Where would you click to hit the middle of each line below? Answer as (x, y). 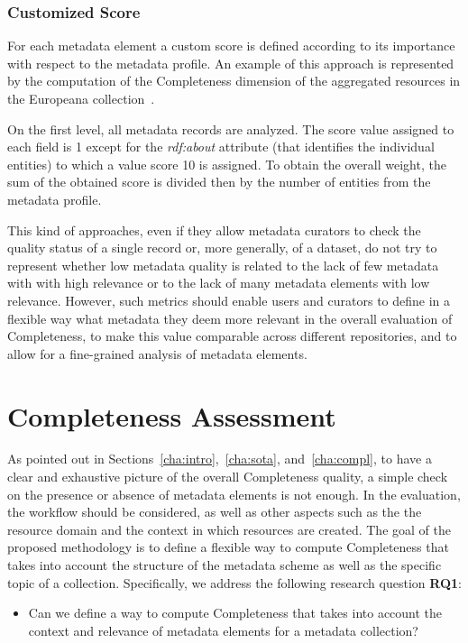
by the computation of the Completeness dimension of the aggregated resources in (234, 81)
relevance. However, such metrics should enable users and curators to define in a (229, 300)
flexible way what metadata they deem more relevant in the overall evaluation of (230, 318)
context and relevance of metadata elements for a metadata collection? (223, 630)
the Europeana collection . (81, 98)
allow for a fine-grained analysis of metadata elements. (157, 353)
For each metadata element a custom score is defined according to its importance (231, 46)
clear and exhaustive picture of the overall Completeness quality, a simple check (228, 477)
